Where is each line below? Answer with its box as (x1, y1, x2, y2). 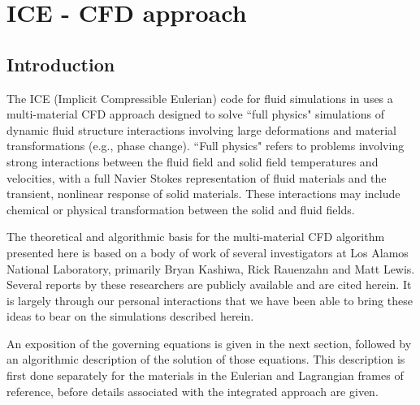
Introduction (6, 51, 115, 76)
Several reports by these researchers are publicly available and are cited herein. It (6, 276, 412, 293)
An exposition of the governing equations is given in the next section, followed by (6, 334, 412, 351)
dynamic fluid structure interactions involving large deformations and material (6, 121, 397, 138)
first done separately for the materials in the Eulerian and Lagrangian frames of (6, 367, 404, 384)
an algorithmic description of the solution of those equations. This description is (6, 351, 405, 368)
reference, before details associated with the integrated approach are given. (6, 382, 379, 399)
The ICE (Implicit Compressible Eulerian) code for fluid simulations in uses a (6, 89, 393, 106)
